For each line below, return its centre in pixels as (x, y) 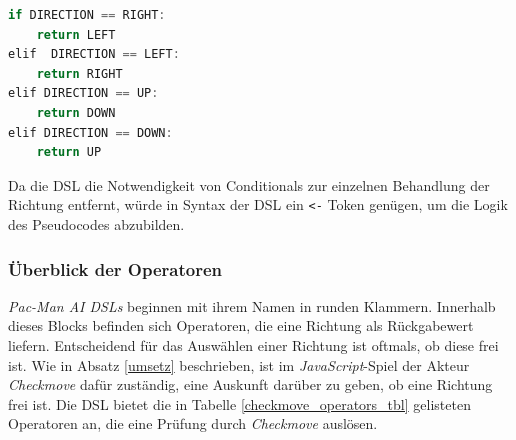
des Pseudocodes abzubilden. (96, 224)
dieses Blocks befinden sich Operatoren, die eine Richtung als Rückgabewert (241, 325)
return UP (69, 152)
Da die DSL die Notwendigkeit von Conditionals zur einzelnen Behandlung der (249, 184)
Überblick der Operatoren (115, 268)
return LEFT (76, 34)
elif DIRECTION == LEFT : (94, 54)
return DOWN (76, 112)
